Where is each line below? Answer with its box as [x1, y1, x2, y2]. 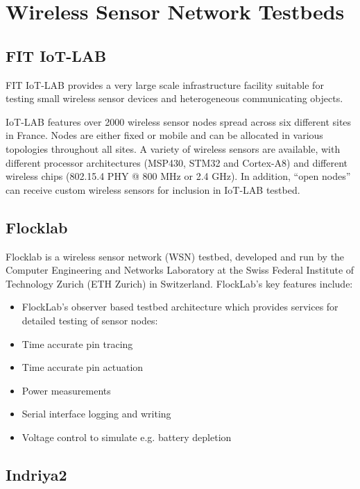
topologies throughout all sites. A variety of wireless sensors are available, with [6, 141, 341, 156]
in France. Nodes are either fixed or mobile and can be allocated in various [6, 128, 323, 142]
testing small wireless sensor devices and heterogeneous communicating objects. [6, 91, 343, 106]
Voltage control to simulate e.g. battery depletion [22, 429, 232, 444]
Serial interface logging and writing [22, 406, 171, 421]
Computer [6, 263, 49, 277]
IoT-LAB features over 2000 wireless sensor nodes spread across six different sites [6, 114, 352, 129]
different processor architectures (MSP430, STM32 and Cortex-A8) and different [6, 155, 348, 169]
